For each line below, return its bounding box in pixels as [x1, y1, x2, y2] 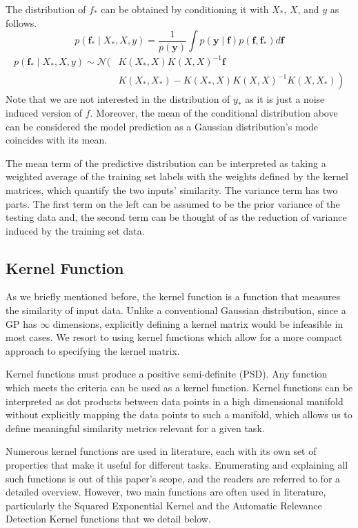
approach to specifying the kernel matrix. [6, 343, 180, 358]
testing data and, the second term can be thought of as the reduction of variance [6, 210, 347, 224]
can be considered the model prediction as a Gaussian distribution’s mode [6, 119, 318, 133]
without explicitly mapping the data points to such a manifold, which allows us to [6, 407, 352, 422]
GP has [6, 316, 37, 331]
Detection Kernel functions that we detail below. [6, 511, 211, 526]
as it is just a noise [245, 92, 325, 106]
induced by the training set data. [6, 223, 145, 237]
